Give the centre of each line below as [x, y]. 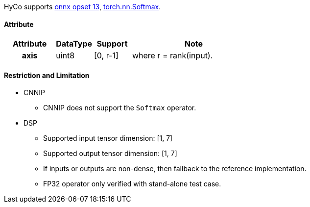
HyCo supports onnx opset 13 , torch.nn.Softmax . [83, 7]
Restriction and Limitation [47, 75]
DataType [74, 44]
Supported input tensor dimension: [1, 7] [108, 138]
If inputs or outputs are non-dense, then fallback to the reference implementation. [175, 169]
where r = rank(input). [172, 56]
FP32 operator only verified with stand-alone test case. [132, 184]
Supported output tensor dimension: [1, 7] [110, 154]
